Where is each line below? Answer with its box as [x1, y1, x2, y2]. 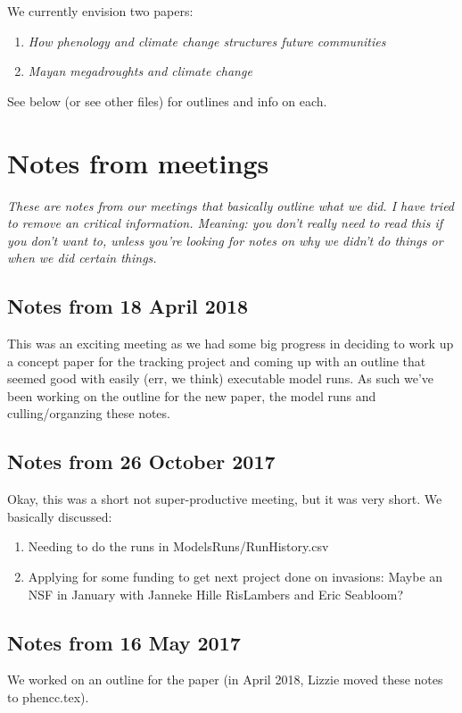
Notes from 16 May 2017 [7, 628, 241, 656]
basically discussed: [7, 507, 112, 525]
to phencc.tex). [7, 688, 89, 707]
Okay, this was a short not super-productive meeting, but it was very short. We [7, 490, 442, 508]
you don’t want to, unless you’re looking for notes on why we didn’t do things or [7, 231, 443, 249]
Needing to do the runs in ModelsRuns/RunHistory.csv [28, 537, 329, 556]
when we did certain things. [7, 248, 157, 267]
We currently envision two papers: [7, 2, 194, 20]
